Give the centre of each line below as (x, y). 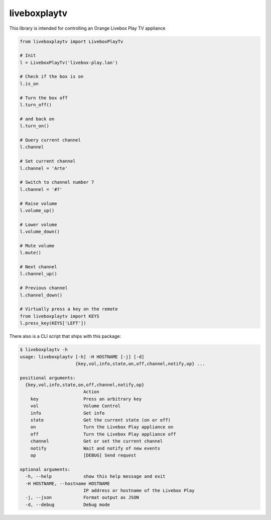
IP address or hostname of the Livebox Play (139, 490)
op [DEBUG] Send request (83, 455)
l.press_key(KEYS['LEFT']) (53, 323)
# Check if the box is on (52, 77)
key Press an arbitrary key (86, 399)
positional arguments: (48, 378)
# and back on (37, 119)
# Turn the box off (44, 98)
